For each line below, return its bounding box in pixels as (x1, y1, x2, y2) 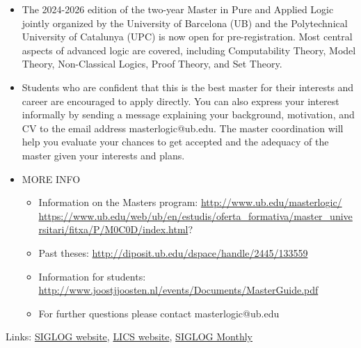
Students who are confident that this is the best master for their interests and (22, 79, 354, 94)
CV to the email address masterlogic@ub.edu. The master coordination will (22, 120, 344, 135)
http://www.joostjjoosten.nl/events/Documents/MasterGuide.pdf (38, 283, 319, 297)
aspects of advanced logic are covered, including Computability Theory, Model (22, 42, 356, 57)
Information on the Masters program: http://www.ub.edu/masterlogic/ (38, 195, 342, 209)
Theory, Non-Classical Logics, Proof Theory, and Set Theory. (22, 56, 282, 71)
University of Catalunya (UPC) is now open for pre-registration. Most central (22, 29, 353, 44)
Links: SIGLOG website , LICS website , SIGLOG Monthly (6, 329, 252, 344)
